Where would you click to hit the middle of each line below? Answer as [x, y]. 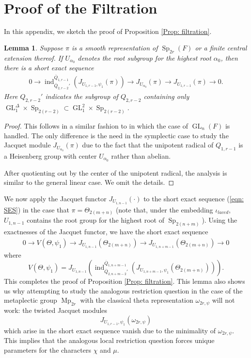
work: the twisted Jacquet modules [56, 310]
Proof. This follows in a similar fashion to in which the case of [96, 125]
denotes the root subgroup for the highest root [144, 57]
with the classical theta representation [137, 300]
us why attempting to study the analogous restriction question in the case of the [123, 290]
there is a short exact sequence [49, 68]
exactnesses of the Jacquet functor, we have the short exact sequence [106, 232]
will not [223, 300]
